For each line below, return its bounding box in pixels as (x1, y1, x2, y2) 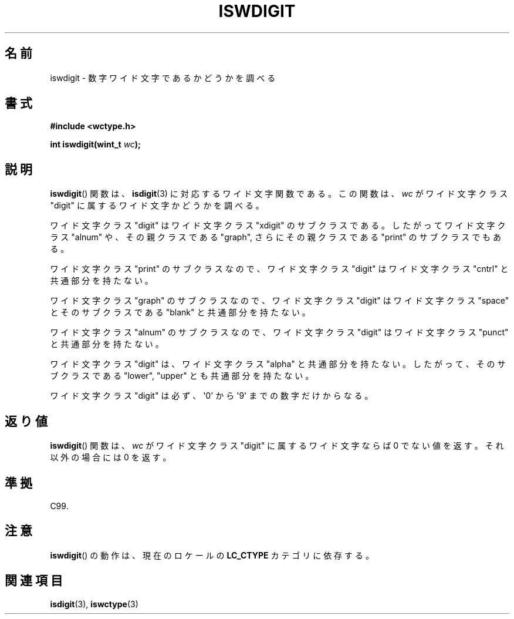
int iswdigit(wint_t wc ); (50, 139, 141, 150)
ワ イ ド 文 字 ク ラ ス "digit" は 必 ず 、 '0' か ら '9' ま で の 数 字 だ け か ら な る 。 (50, 391, 373, 401)
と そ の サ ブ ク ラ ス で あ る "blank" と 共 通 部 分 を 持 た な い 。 (50, 307, 310, 318)
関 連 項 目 (5, 573, 63, 588)
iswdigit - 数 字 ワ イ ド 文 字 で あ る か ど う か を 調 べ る (50, 72, 276, 83)
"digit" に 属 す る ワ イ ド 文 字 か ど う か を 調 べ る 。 (50, 200, 264, 211)
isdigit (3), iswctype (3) (50, 598, 138, 609)
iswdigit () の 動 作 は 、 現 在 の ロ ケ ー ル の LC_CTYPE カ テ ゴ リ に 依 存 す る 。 (50, 550, 374, 560)
